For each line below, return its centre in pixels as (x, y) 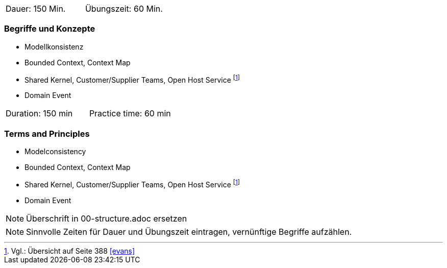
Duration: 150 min (39, 114)
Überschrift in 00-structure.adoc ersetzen (107, 218)
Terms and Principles (47, 133)
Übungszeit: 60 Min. (124, 9)
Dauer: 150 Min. (36, 9)
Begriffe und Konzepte (50, 29)
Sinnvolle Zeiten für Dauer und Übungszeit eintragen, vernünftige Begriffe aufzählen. (189, 232)
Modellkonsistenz (54, 46)
